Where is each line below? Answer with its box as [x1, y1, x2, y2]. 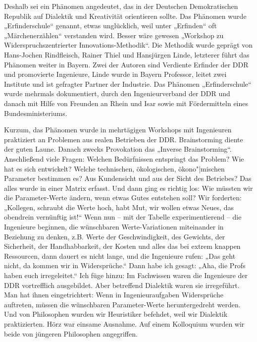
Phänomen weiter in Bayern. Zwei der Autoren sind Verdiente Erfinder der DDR [4, 59, 249, 69]
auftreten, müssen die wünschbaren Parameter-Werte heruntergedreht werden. [4, 299, 241, 309]
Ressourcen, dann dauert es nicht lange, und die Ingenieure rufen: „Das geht [4, 250, 236, 261]
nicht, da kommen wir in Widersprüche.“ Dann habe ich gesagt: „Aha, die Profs [4, 260, 246, 271]
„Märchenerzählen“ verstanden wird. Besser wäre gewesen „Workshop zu [4, 30, 224, 40]
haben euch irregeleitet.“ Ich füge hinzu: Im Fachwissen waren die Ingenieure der [4, 270, 248, 281]
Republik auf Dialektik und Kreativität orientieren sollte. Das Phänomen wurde [4, 10, 247, 21]
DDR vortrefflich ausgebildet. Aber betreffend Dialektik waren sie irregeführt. [4, 280, 240, 290]
